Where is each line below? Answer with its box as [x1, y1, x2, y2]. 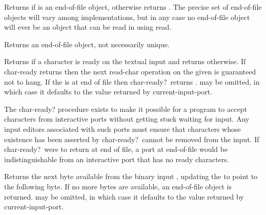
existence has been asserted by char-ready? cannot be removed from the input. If [4, 133, 259, 144]
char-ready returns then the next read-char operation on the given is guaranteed [4, 66, 256, 76]
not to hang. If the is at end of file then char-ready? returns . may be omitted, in [4, 76, 260, 87]
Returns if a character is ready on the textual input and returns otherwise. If [4, 56, 246, 67]
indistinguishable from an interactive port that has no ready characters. [4, 153, 229, 164]
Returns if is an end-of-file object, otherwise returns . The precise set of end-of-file [4, 2, 262, 12]
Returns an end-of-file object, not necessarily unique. [4, 38, 170, 49]
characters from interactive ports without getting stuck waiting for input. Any [4, 113, 250, 124]
